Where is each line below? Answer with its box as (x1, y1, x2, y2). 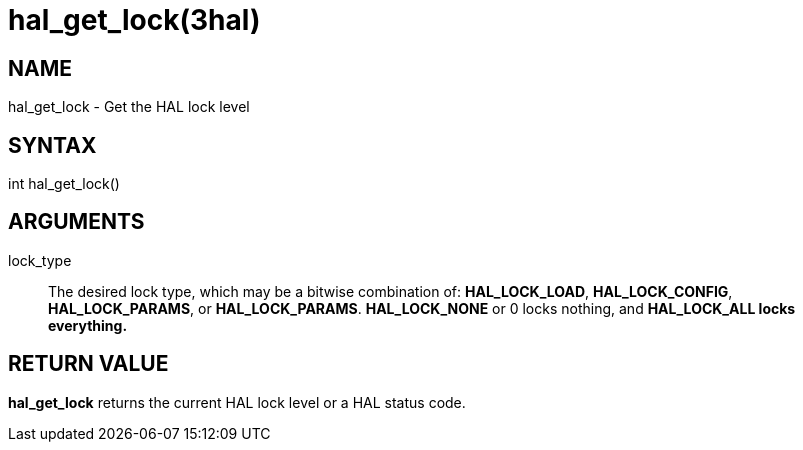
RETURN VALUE (8, 351, 169, 377)
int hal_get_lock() (8, 175, 120, 193)
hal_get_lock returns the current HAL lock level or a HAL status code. (8, 393, 466, 411)
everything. (48, 316, 128, 334)
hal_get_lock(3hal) (8, 3, 261, 37)
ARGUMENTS (8, 209, 145, 235)
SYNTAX (8, 132, 97, 158)
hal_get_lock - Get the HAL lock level (8, 98, 250, 116)
